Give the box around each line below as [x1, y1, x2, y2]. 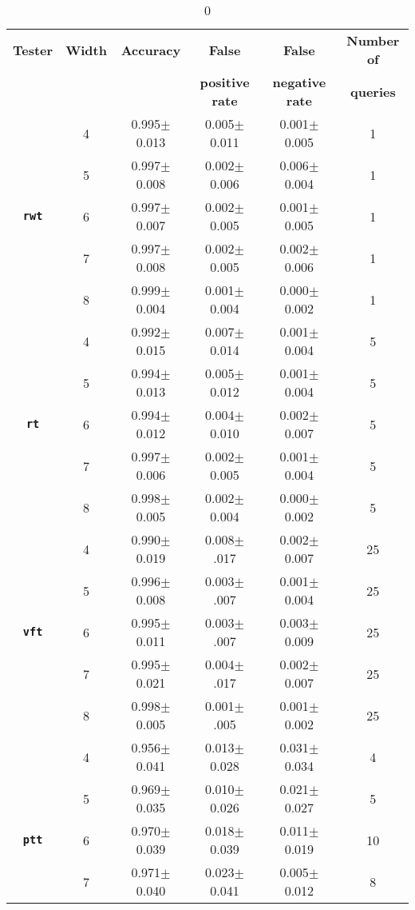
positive [200, 73, 250, 91]
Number [346, 31, 400, 50]
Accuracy [121, 40, 181, 59]
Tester [13, 40, 53, 59]
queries [350, 82, 396, 101]
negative [272, 73, 326, 91]
